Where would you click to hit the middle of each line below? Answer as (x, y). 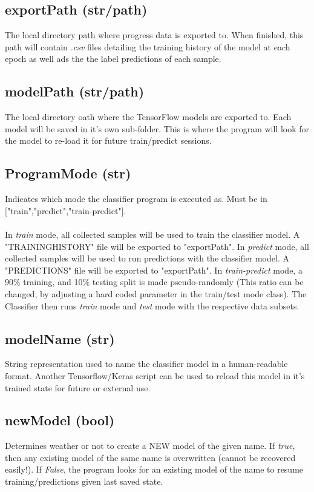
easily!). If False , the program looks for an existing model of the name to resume (154, 469)
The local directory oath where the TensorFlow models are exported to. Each (148, 117)
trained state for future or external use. (78, 387)
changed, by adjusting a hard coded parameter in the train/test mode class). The (156, 293)
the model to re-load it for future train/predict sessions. (108, 140)
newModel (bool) (60, 420)
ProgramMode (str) (68, 173)
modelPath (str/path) (75, 91)
